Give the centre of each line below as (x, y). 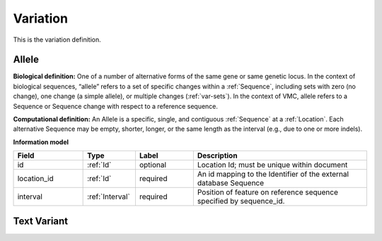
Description (217, 155)
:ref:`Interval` (109, 196)
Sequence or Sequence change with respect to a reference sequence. (116, 106)
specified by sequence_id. (241, 201)
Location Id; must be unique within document (272, 165)
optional (152, 165)
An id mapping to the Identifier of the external (273, 175)
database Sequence (231, 183)
